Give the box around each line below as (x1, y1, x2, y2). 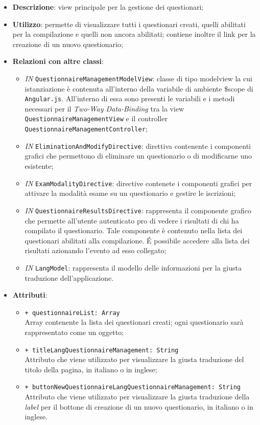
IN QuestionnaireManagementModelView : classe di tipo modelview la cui (25, 73, 252, 83)
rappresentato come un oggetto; (25, 327, 124, 337)
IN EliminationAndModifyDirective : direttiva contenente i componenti (25, 140, 251, 151)
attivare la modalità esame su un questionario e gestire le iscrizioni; (25, 188, 235, 198)
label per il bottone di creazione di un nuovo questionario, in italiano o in (25, 401, 253, 412)
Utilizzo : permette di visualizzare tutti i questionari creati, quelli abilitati (12, 18, 246, 29)
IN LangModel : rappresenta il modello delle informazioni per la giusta (25, 262, 242, 273)
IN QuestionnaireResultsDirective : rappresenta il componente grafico (25, 205, 251, 215)
